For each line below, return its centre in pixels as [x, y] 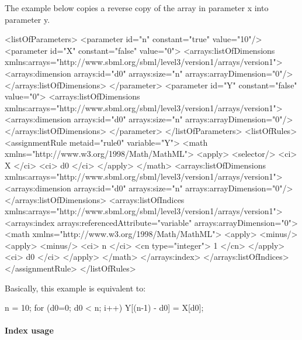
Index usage [29, 330]
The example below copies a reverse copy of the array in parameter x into [137, 8]
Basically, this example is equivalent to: [75, 288]
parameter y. [27, 19]
